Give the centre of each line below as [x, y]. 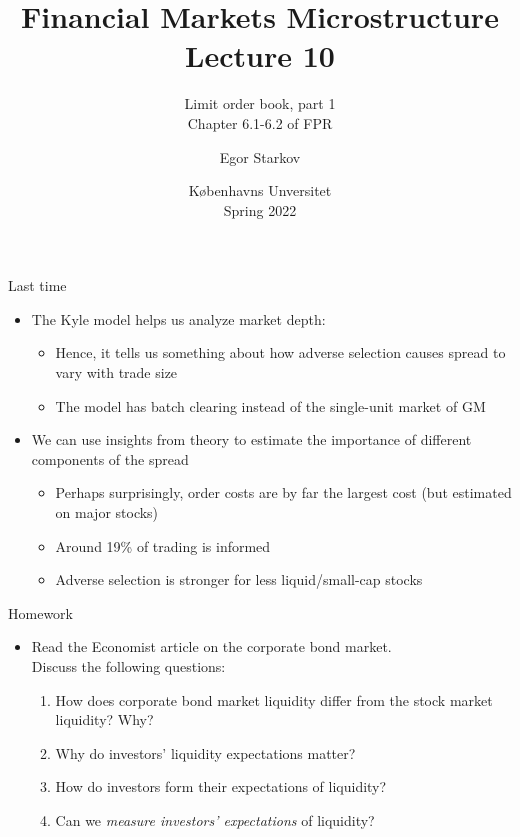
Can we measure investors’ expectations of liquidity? [215, 819]
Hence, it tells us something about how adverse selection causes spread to [280, 352]
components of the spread [110, 458]
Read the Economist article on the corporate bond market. [211, 646]
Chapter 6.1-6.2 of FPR [260, 122]
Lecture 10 [260, 55]
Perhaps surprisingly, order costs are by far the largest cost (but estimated [283, 492]
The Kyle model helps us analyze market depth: [178, 318]
